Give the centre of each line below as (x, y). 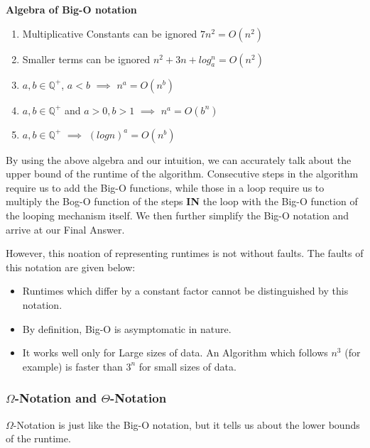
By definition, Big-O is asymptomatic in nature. (127, 328)
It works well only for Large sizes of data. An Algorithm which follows (175, 353)
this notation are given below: (71, 267)
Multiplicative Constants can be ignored (110, 33)
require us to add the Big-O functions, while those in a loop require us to (165, 187)
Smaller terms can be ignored (86, 59)
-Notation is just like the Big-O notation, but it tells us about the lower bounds (186, 424)
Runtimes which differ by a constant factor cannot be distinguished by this (185, 291)
